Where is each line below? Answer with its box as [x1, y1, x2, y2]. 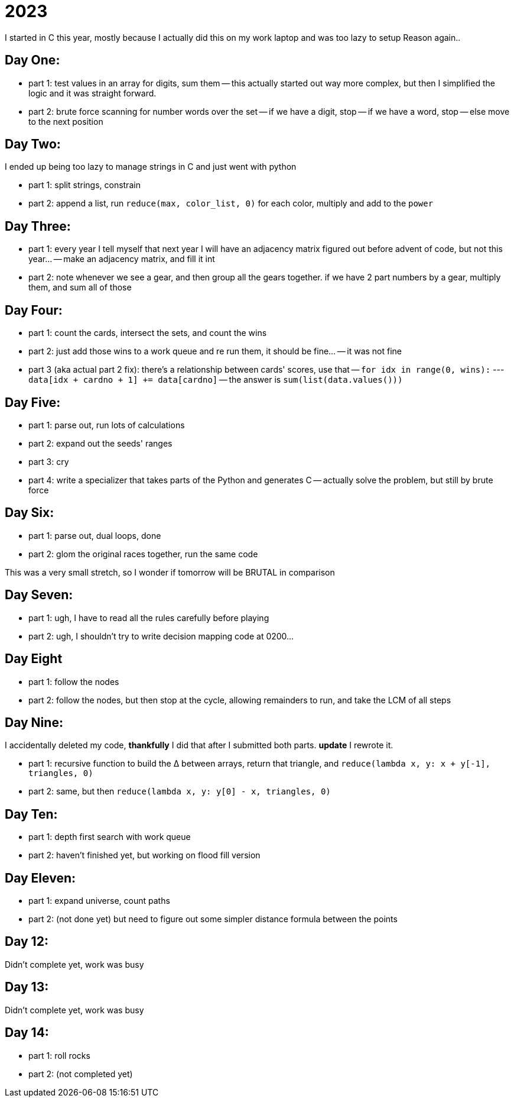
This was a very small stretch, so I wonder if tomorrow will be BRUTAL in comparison [5, 567, 335, 577]
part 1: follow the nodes [28, 676, 119, 687]
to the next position [28, 116, 103, 127]
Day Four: [5, 302, 63, 318]
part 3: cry [28, 456, 69, 467]
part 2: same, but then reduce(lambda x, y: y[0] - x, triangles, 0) [28, 786, 331, 797]
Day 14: [5, 1025, 49, 1040]
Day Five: [5, 395, 61, 410]
